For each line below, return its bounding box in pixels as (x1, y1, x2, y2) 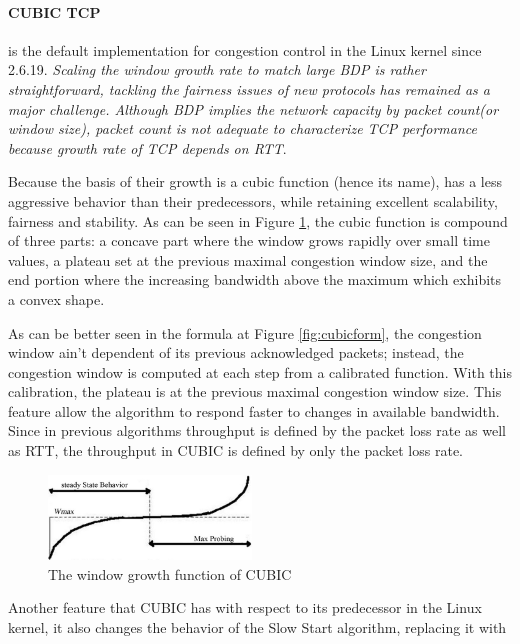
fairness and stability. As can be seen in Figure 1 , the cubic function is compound (8, 210, 508, 231)
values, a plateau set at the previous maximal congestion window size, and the (8, 249, 488, 270)
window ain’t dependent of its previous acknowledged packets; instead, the (8, 342, 464, 363)
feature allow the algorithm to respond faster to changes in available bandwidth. (8, 400, 500, 421)
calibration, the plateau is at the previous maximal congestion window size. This (8, 381, 502, 402)
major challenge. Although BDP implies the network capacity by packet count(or (8, 98, 499, 119)
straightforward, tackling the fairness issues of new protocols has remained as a (8, 78, 491, 99)
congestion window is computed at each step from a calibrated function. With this (8, 361, 512, 382)
